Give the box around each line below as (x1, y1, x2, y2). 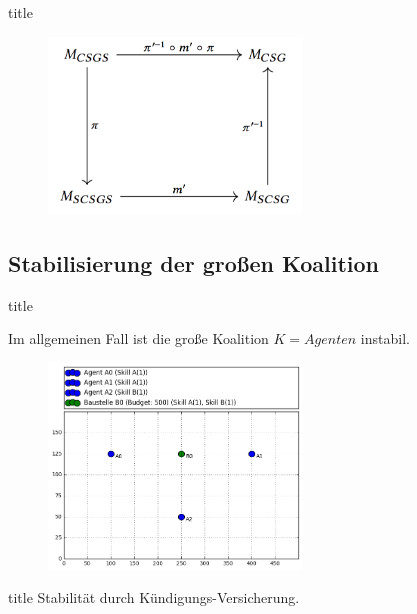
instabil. (360, 328, 410, 349)
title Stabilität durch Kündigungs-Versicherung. (8, 587, 300, 608)
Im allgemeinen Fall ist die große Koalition (8, 328, 269, 349)
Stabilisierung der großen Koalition (8, 247, 379, 278)
